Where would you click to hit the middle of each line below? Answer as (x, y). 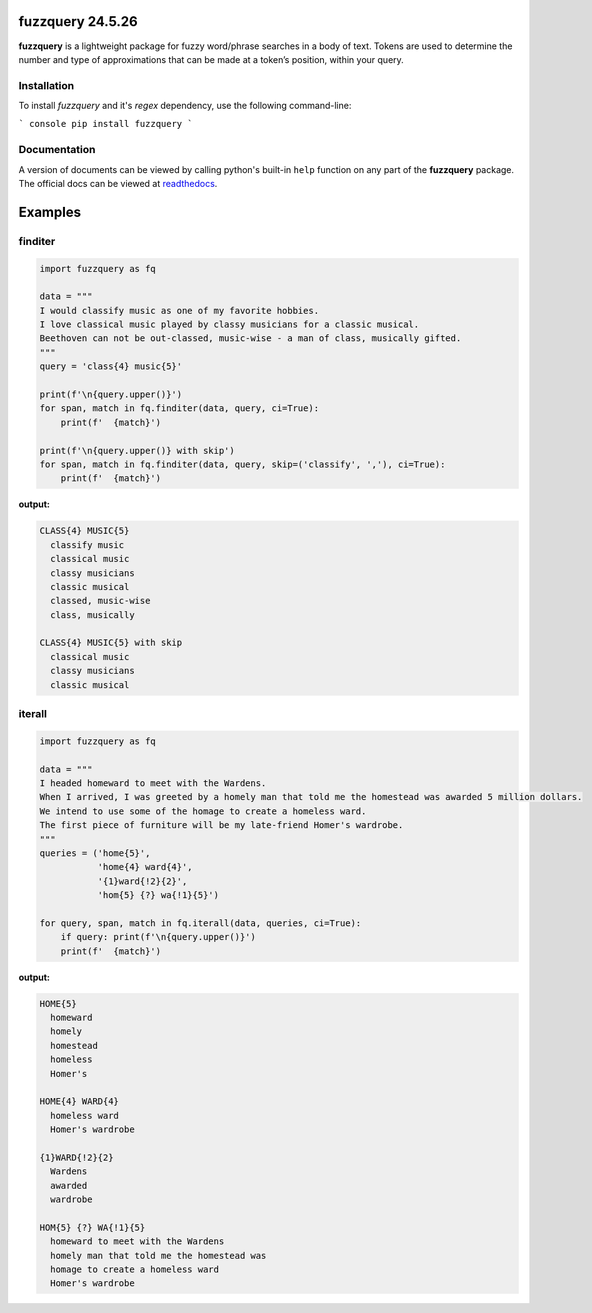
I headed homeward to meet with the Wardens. (153, 783)
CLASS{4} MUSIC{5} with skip (111, 643)
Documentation (57, 150)
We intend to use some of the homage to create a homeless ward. (203, 811)
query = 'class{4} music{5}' (111, 366)
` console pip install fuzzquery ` (106, 124)
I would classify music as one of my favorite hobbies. (179, 310)
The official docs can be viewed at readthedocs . (118, 183)
